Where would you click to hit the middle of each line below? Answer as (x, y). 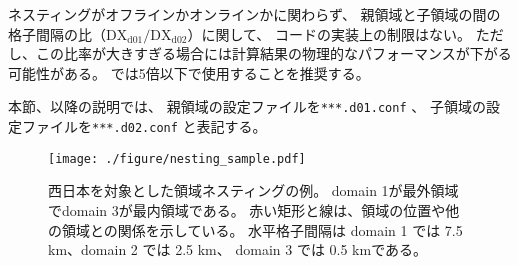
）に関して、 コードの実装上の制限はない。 (329, 33)
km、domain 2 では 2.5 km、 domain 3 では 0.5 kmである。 (238, 249)
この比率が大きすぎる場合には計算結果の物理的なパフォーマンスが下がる (273, 53)
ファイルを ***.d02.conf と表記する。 (144, 126)
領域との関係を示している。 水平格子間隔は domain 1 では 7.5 (262, 229)
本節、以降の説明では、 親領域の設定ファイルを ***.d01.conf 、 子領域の (247, 106)
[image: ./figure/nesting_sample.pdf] (177, 158)
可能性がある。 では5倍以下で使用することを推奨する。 (189, 72)
